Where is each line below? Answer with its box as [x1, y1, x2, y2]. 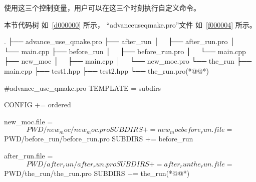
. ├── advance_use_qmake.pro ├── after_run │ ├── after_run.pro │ [4, 36, 235, 47]
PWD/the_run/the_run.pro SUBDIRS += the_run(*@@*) [4, 167, 190, 178]
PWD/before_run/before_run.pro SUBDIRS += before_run [4, 133, 193, 144]
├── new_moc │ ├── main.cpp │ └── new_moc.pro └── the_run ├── [4, 56, 252, 66]
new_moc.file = [4, 116, 53, 126]
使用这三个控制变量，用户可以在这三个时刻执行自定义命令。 [4, 3, 200, 13]
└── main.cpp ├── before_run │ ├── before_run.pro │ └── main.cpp [4, 46, 246, 56]
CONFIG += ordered [4, 99, 71, 110]
